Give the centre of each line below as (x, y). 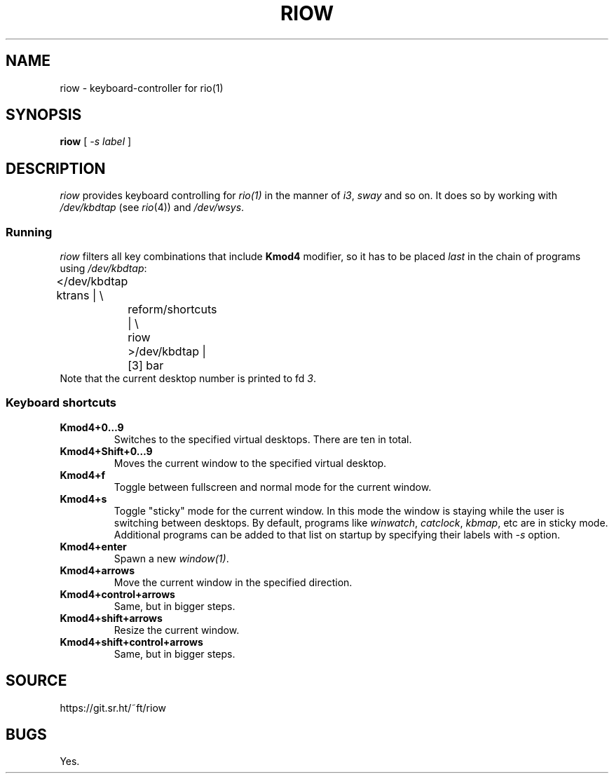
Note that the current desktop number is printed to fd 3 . (188, 379)
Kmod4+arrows (97, 570)
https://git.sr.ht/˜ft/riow (113, 707)
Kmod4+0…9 (92, 427)
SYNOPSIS (44, 115)
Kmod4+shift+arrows (111, 618)
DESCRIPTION (56, 168)
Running (29, 232)
